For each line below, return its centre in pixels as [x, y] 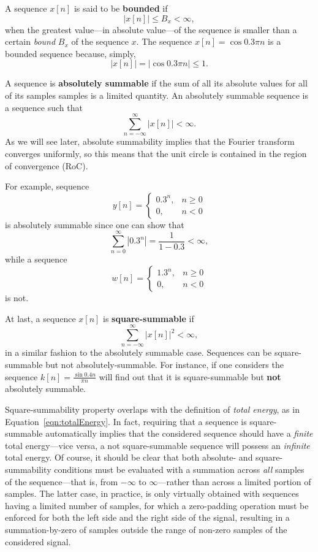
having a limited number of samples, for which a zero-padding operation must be [157, 505]
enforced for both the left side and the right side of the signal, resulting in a [147, 517]
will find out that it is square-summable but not [190, 376]
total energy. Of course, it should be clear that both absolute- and [129, 457]
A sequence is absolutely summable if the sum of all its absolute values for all [156, 83]
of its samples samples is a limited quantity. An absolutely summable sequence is [157, 95]
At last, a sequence [40, 318]
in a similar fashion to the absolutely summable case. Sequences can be [138, 352]
